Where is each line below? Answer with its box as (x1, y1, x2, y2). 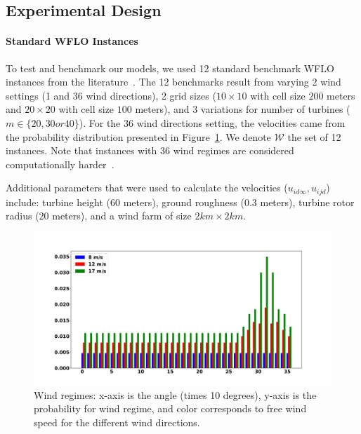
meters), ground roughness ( (123, 194, 244, 209)
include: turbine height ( (6, 194, 111, 209)
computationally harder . (6, 156, 114, 171)
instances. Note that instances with (6, 143, 157, 158)
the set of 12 (287, 129, 341, 144)
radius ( (6, 208, 39, 223)
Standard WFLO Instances (6, 34, 138, 48)
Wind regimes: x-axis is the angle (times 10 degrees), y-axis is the (34, 387, 317, 402)
